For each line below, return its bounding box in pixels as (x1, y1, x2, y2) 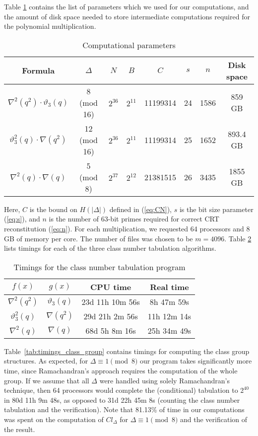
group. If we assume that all (4, 375, 89, 385)
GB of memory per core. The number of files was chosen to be (4, 233, 193, 243)
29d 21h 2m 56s (83, 310, 138, 322)
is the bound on (29, 204, 77, 214)
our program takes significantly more (140, 356, 252, 366)
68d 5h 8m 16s (85, 324, 136, 336)
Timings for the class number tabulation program (13, 261, 186, 273)
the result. (4, 424, 35, 434)
